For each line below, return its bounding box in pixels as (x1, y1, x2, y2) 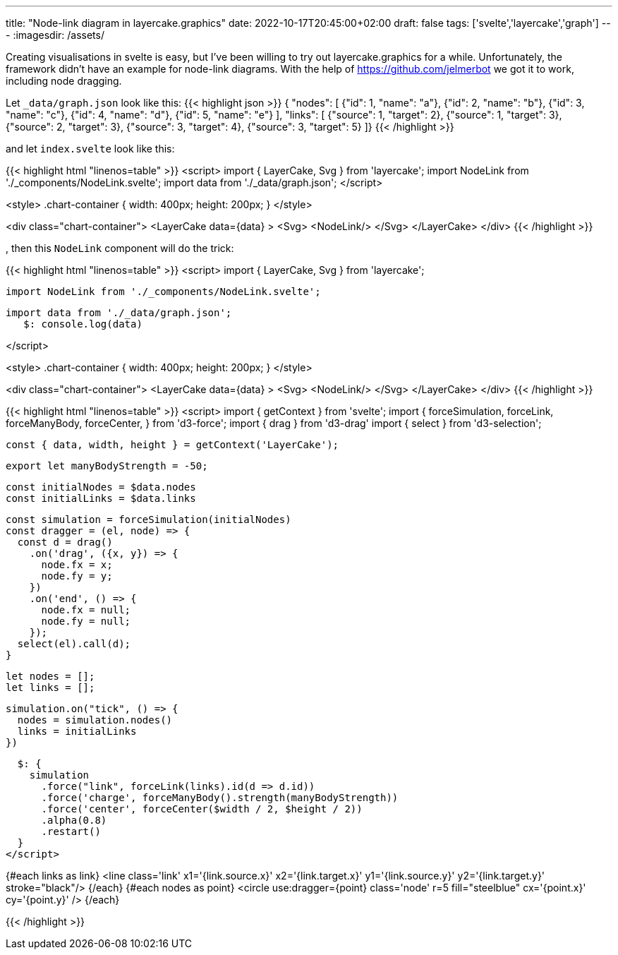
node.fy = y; (41, 570, 113, 582)
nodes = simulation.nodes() (17, 714, 173, 726)
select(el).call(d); (17, 638, 131, 649)
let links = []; (6, 682, 95, 693)
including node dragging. (6, 75, 122, 87)
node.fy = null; (41, 615, 131, 627)
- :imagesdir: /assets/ (6, 29, 104, 41)
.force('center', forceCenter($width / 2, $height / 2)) (41, 803, 363, 815)
